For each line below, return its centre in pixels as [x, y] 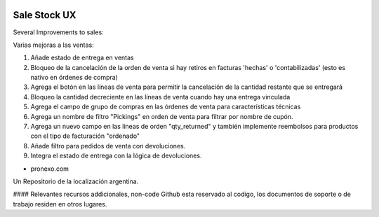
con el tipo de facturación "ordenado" [85, 136]
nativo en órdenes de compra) [74, 78]
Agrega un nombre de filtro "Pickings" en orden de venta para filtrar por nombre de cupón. [162, 116]
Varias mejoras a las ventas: [53, 45]
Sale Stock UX [45, 15]
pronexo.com [50, 169]
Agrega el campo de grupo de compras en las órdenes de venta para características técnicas [166, 107]
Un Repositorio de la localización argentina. [76, 181]
